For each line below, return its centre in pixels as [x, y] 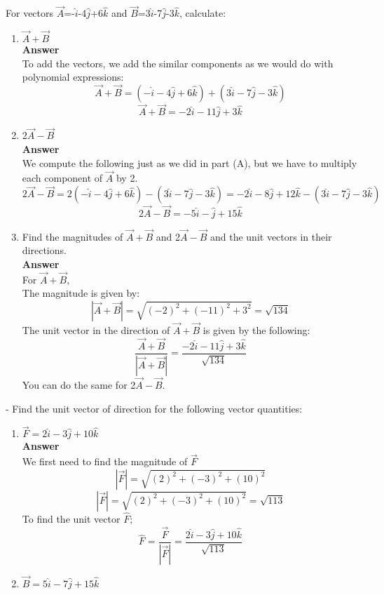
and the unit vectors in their [271, 236]
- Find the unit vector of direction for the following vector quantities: [154, 408]
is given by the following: [256, 330]
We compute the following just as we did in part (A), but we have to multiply [190, 162]
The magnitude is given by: [81, 293]
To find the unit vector [71, 519]
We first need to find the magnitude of [105, 461]
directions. [44, 250]
